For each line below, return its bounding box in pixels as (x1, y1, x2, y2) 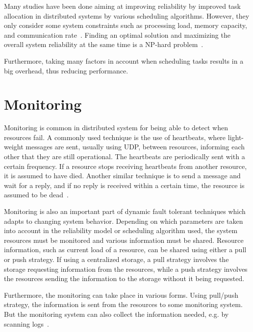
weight (4, 142, 24, 152)
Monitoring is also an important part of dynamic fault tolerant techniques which (4, 206, 246, 216)
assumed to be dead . (4, 190, 69, 200)
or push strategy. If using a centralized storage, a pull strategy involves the (4, 254, 229, 264)
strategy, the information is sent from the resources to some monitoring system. (4, 299, 243, 309)
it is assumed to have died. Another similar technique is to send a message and (4, 170, 241, 181)
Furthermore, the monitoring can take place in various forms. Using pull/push (4, 289, 238, 300)
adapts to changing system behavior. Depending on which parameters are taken (4, 215, 243, 226)
